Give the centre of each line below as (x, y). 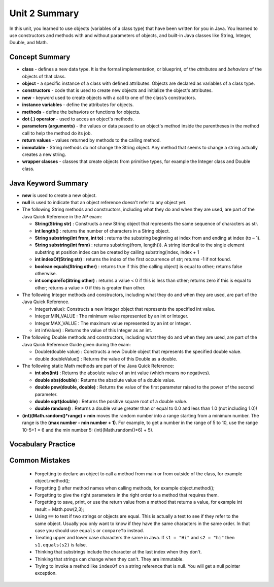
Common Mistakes (40, 460)
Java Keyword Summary (49, 183)
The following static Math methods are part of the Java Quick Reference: (98, 366)
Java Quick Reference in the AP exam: (62, 216)
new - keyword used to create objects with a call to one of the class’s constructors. (109, 97)
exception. (46, 573)
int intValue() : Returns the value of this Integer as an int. (93, 331)
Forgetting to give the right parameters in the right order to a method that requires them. (127, 495)
